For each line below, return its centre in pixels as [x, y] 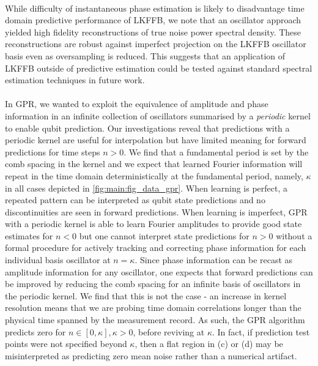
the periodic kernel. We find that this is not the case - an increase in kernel [146, 295]
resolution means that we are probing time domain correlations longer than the [153, 308]
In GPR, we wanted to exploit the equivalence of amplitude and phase [137, 104]
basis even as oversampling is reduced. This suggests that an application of [145, 55]
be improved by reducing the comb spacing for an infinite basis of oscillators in [153, 284]
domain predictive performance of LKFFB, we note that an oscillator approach [153, 20]
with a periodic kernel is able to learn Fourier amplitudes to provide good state [153, 224]
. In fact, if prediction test [261, 331]
